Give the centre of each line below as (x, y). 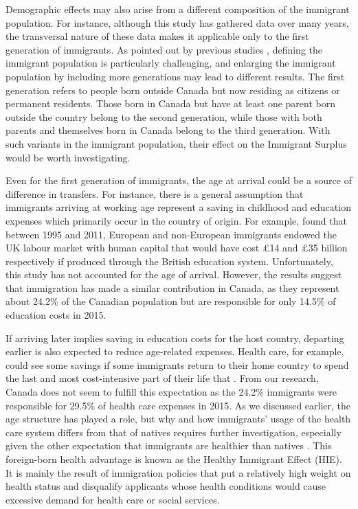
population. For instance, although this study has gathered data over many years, (177, 22)
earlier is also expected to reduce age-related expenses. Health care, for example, (175, 351)
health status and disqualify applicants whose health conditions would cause (166, 486)
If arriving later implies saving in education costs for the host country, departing (175, 338)
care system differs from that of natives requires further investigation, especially (174, 432)
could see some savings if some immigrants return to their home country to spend (177, 364)
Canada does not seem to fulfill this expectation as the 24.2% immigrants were (171, 392)
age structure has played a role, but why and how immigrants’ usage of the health (178, 419)
